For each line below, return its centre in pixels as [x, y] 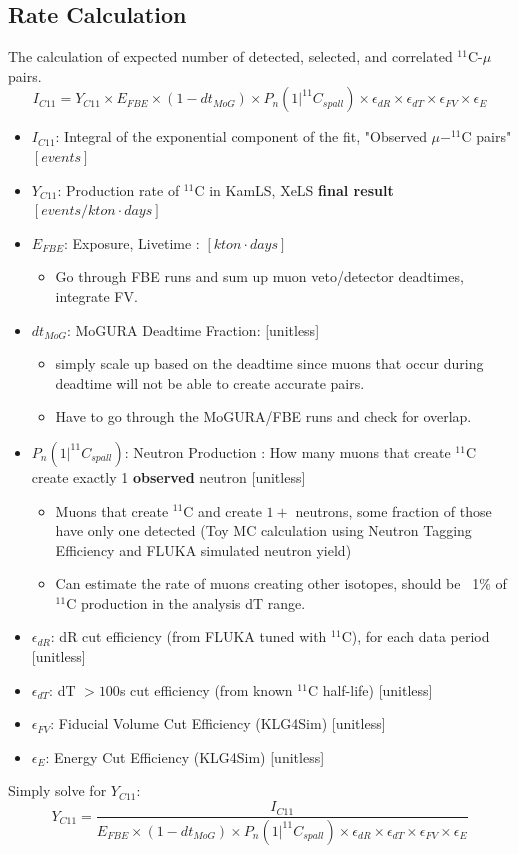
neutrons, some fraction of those [393, 510]
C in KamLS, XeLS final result [294, 189]
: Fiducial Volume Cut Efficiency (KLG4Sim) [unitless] [218, 723]
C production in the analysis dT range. [186, 602]
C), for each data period [415, 636]
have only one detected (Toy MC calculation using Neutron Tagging [263, 530]
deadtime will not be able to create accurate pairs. [210, 382]
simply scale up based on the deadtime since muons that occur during [269, 363]
